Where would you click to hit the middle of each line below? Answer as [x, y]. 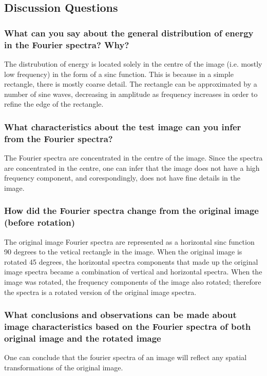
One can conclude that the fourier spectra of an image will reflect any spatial [126, 357]
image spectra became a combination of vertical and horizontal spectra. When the [133, 272]
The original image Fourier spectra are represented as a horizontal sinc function [129, 241]
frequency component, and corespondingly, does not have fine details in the [122, 178]
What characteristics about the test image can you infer [123, 126]
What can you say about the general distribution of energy [129, 33]
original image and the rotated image [83, 338]
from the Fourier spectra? [59, 138]
